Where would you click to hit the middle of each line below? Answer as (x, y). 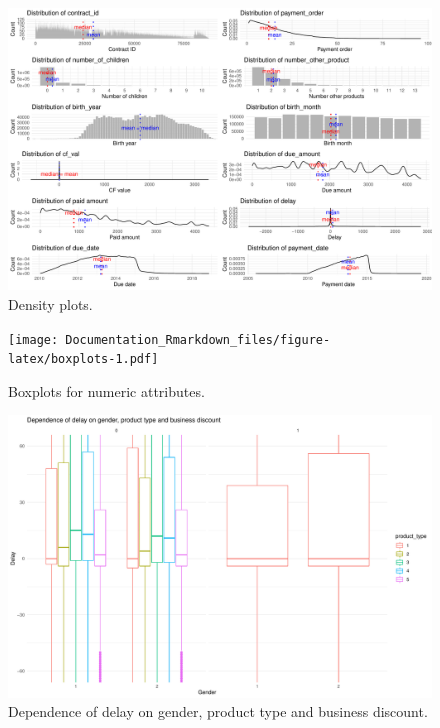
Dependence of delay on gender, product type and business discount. (218, 711)
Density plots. (50, 303)
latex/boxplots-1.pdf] (83, 359)
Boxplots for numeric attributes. (106, 390)
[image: (33, 339)
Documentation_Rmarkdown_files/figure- (198, 339)
